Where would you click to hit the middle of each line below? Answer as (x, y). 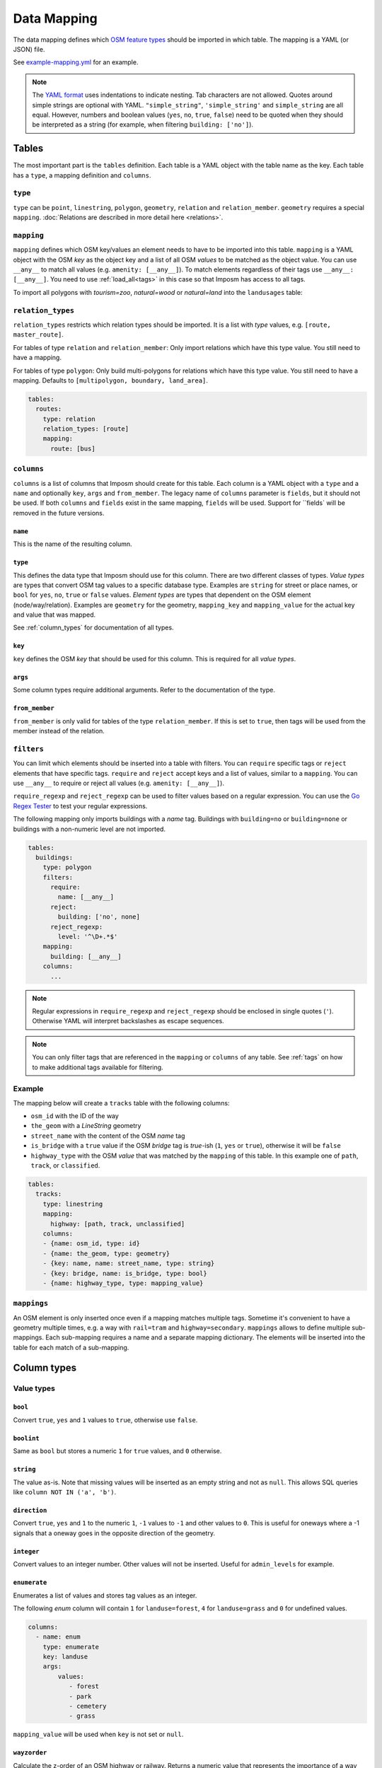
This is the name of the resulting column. (73, 544)
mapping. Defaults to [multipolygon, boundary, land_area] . (111, 380)
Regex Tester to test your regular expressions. (80, 806)
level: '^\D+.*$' (88, 937)
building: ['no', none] (99, 917)
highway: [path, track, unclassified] (118, 1224)
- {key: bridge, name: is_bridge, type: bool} (125, 1273)
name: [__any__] (86, 897)
